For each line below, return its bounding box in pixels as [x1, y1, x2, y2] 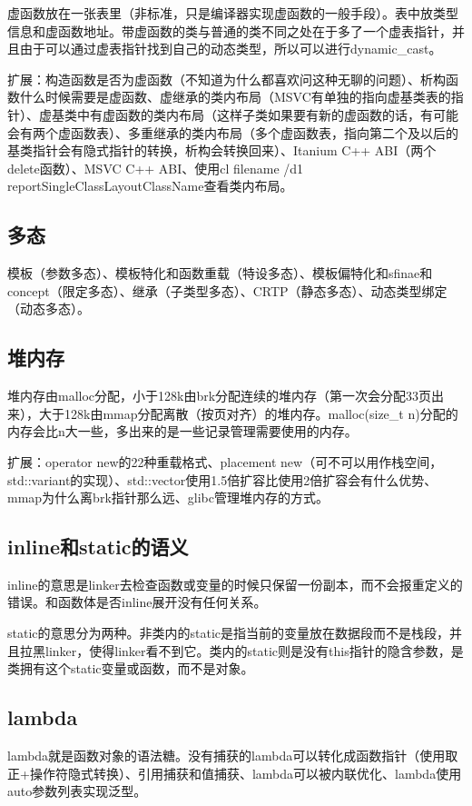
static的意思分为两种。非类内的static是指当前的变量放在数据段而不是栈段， [7, 623, 450, 642]
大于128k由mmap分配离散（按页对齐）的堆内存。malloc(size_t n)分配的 [38, 403, 458, 423]
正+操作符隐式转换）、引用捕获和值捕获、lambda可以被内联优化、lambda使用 [7, 763, 462, 782]
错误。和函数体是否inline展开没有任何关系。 [7, 592, 267, 612]
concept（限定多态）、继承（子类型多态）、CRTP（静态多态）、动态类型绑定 [7, 281, 447, 300]
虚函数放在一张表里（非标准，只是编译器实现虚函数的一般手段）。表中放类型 [7, 4, 458, 22]
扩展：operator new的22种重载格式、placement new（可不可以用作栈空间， [7, 452, 443, 471]
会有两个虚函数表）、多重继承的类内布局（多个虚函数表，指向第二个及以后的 [7, 123, 458, 142]
